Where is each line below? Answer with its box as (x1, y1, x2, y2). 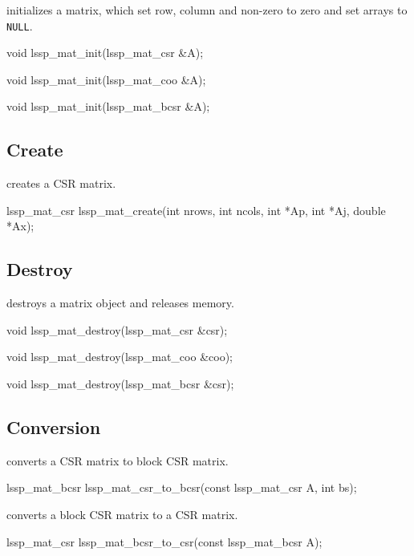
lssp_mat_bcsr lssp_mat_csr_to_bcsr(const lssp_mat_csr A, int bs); (6, 479, 357, 496)
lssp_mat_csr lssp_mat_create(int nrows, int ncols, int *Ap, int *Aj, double (6, 201, 386, 218)
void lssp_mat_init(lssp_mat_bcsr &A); (6, 98, 210, 115)
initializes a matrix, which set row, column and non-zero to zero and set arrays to (6, 2, 408, 18)
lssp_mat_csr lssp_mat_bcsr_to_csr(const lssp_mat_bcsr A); (6, 533, 323, 550)
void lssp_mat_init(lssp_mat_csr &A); (6, 44, 204, 61)
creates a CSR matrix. (6, 175, 116, 192)
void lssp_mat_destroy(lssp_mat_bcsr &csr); (6, 375, 234, 392)
